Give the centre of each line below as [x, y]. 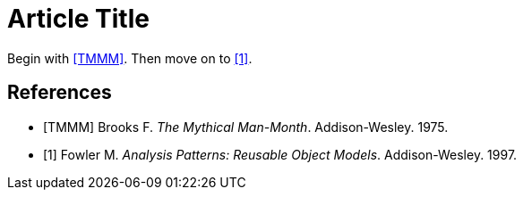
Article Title [78, 19]
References [60, 93]
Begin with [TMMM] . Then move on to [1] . [130, 58]
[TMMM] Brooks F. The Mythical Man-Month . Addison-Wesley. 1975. [246, 127]
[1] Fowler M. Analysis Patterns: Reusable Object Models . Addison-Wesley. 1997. [280, 154]
